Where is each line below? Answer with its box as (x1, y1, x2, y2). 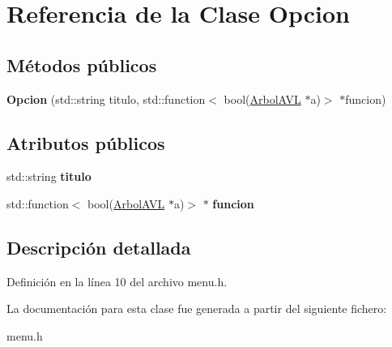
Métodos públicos (6, 52, 157, 77)
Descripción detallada (6, 234, 191, 259)
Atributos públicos (6, 130, 165, 155)
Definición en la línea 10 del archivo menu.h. (6, 272, 228, 289)
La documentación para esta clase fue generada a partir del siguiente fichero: (6, 300, 387, 317)
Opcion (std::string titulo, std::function (6, 90, 206, 107)
